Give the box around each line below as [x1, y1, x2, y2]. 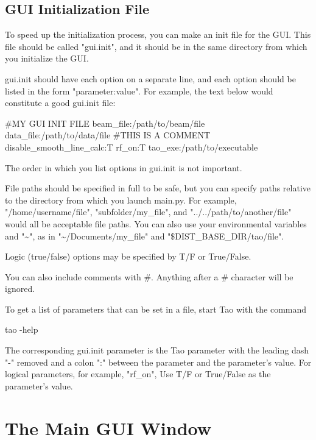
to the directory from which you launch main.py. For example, [5, 193, 237, 206]
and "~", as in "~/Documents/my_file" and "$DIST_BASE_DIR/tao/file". [5, 229, 284, 242]
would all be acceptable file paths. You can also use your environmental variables [5, 217, 307, 230]
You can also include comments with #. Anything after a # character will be [5, 270, 293, 283]
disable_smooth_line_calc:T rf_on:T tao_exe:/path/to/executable [5, 140, 258, 153]
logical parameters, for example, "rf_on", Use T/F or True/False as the [5, 367, 271, 380]
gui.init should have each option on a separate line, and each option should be [5, 72, 296, 85]
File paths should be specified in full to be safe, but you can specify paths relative [5, 182, 311, 194]
